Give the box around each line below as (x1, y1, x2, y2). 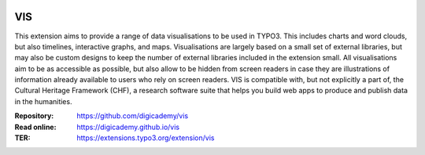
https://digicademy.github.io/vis (76, 122, 180, 132)
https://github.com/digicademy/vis (76, 111, 189, 121)
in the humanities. (14, 96, 72, 106)
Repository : (14, 111, 54, 121)
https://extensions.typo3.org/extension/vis (76, 133, 215, 142)
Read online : (14, 122, 57, 132)
